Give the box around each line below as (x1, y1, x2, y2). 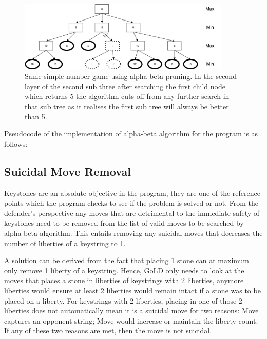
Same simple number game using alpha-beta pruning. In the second (25, 71, 237, 82)
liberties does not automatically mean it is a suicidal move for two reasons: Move (4, 305, 259, 316)
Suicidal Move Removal (4, 163, 131, 179)
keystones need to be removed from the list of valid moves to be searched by (4, 217, 244, 228)
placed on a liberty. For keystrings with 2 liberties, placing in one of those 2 (4, 295, 242, 306)
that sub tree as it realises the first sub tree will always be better (25, 101, 229, 112)
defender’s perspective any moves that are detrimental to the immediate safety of (4, 207, 260, 218)
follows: (4, 138, 28, 149)
